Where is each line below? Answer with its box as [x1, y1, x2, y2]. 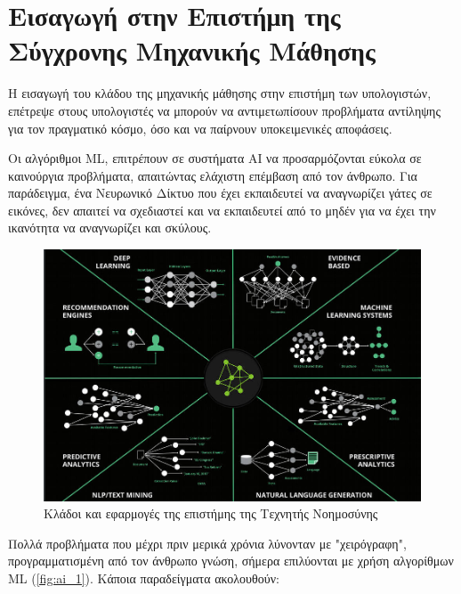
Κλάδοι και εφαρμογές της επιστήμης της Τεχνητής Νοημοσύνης [44, 504, 378, 523]
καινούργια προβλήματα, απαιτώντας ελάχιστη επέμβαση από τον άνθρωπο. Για [8, 166, 417, 184]
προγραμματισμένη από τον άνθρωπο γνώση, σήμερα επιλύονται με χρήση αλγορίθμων [8, 551, 454, 570]
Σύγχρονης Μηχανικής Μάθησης [8, 32, 376, 69]
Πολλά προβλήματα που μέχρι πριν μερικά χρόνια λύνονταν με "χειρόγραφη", [8, 533, 407, 552]
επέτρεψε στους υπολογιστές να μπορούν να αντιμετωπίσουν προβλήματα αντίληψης [8, 101, 441, 119]
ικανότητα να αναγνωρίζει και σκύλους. [8, 218, 212, 237]
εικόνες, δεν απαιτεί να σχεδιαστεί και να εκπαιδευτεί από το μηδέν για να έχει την [8, 200, 436, 219]
